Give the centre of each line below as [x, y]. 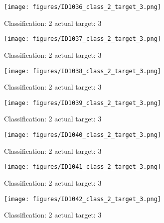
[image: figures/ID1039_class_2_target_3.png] [82, 103]
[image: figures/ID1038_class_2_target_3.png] [82, 71]
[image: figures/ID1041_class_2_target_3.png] [82, 167]
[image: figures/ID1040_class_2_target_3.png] [82, 135]
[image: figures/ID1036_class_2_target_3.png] [82, 7]
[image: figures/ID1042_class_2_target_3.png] [82, 199]
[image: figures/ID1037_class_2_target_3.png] [82, 39]
